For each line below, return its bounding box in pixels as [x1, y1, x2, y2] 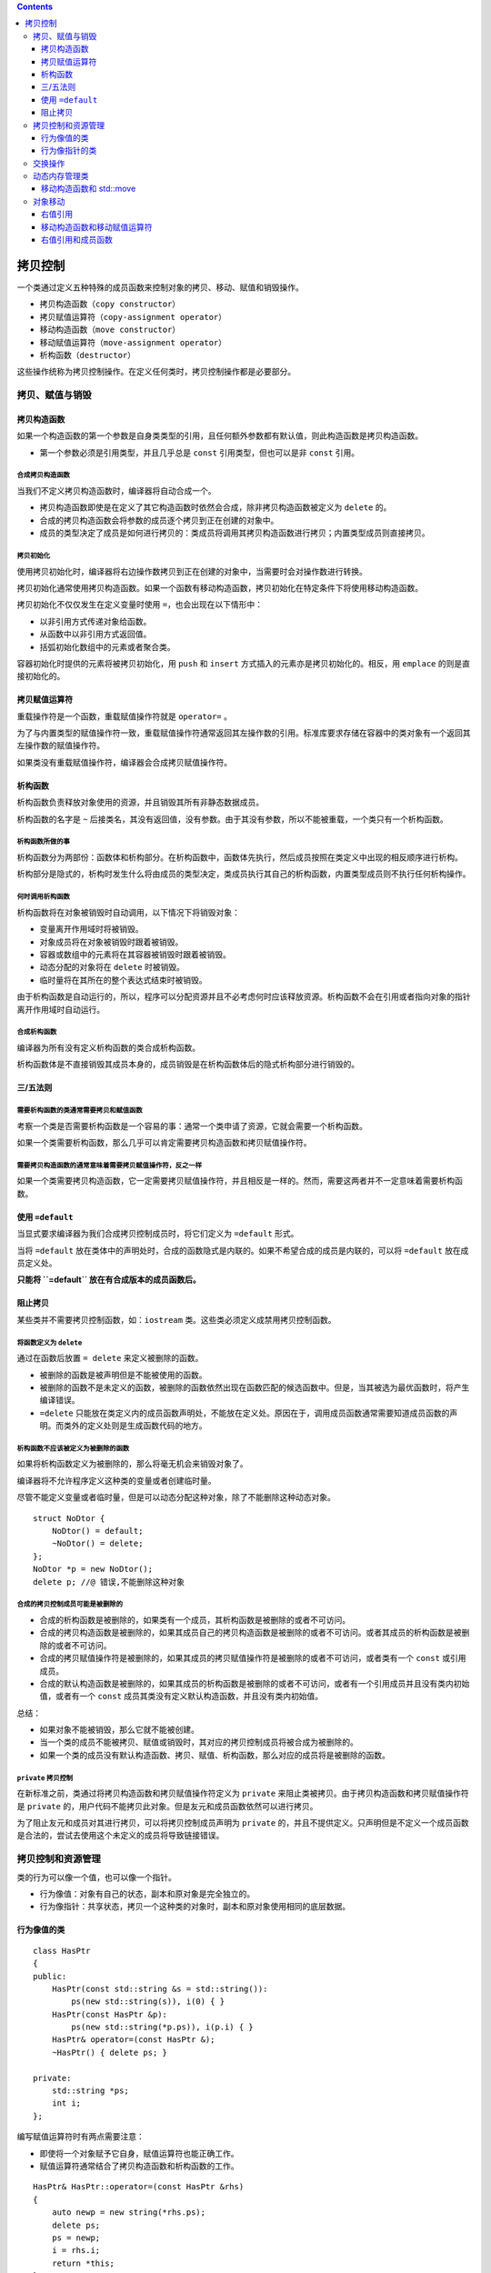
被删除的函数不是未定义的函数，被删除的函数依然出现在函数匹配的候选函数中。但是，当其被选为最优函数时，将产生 [39, 1382, 470, 1393]
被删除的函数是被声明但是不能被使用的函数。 [39, 1369, 207, 1380]
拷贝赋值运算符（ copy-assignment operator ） [39, 311, 227, 322]
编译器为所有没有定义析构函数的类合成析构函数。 [16, 1042, 200, 1053]
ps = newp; [51, 2232, 101, 2243]
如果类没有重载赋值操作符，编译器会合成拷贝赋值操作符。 [16, 756, 232, 767]
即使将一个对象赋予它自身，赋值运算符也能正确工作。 [39, 2148, 239, 2158]
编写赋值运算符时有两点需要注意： [16, 2131, 145, 2142]
